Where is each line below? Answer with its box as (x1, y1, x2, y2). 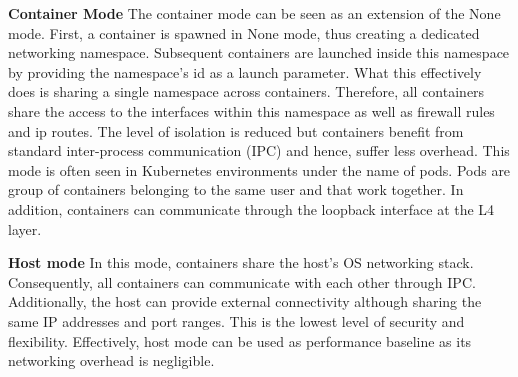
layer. (8, 218, 42, 239)
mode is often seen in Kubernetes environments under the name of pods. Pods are (8, 159, 511, 180)
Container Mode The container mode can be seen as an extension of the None (8, 3, 501, 23)
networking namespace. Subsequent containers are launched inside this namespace (8, 42, 510, 63)
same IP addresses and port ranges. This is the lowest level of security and (8, 310, 465, 331)
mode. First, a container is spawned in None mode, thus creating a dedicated (8, 22, 480, 43)
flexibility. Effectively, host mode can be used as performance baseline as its (8, 330, 472, 351)
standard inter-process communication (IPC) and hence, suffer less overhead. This (8, 140, 510, 161)
